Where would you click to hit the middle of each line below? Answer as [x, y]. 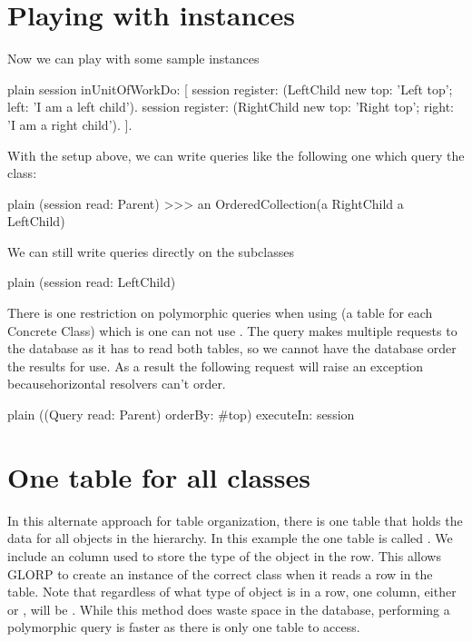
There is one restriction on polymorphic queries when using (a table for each [220, 313]
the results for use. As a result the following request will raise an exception [216, 365]
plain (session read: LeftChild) [92, 282]
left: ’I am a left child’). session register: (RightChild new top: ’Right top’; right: [231, 107]
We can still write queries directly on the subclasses [151, 251]
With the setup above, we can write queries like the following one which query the [236, 155]
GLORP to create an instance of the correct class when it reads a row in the [220, 573]
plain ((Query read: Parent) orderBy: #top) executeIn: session [181, 415]
